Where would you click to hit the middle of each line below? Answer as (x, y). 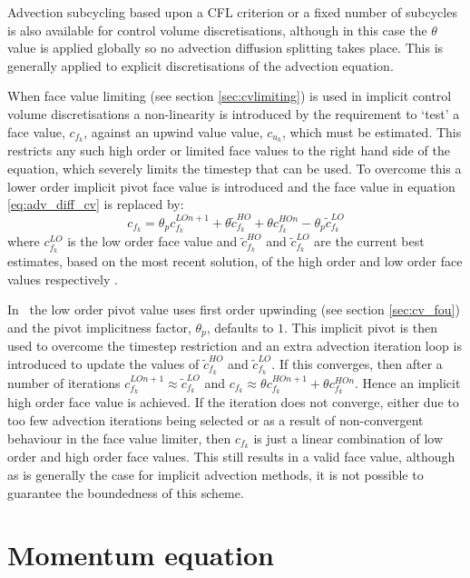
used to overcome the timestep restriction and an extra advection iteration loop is (235, 346)
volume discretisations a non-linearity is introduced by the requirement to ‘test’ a (234, 113)
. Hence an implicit (408, 382)
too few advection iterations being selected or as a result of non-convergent (215, 420)
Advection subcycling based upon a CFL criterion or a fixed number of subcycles (232, 12)
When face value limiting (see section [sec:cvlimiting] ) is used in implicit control (230, 96)
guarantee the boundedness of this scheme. (126, 492)
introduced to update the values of (103, 363)
